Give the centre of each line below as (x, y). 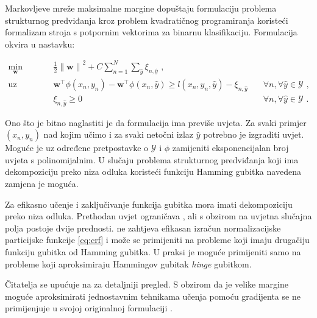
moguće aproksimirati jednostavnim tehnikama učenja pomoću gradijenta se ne (153, 296)
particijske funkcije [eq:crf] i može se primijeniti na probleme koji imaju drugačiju (157, 240)
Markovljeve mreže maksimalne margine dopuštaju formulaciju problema (141, 8)
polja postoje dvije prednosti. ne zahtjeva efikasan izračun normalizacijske (143, 228)
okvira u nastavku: (40, 44)
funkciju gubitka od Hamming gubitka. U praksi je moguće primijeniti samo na (153, 251)
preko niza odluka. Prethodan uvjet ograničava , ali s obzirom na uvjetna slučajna (158, 216)
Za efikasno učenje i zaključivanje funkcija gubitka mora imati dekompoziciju (149, 204)
